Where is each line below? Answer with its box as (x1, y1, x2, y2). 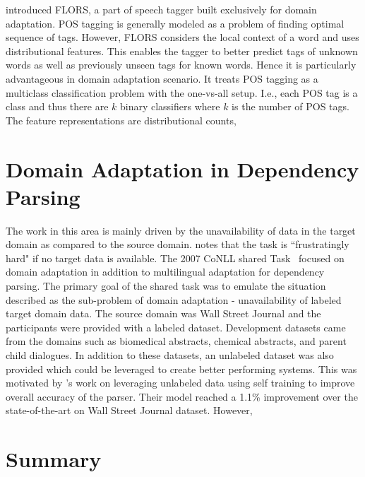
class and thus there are (6, 99, 109, 114)
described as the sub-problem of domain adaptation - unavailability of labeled (6, 292, 342, 307)
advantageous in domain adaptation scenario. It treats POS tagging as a (6, 71, 318, 86)
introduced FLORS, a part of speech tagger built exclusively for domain (6, 2, 317, 16)
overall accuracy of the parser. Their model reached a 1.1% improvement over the (6, 389, 358, 404)
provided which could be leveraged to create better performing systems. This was (6, 361, 357, 376)
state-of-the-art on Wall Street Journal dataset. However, (6, 403, 253, 418)
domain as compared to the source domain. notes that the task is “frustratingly (6, 237, 349, 252)
